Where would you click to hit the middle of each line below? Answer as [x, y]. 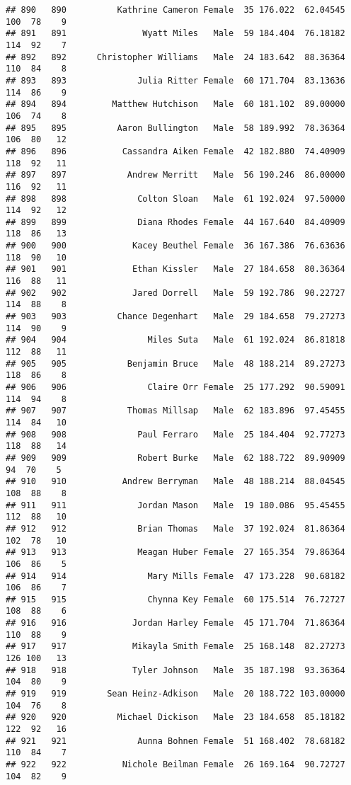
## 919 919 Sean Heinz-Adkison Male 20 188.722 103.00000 [175, 694]
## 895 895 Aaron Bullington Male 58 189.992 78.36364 [175, 128]
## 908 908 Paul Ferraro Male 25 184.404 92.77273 [175, 434]
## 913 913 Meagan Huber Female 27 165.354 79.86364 [175, 552]
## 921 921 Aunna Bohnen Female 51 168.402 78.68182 [175, 741]
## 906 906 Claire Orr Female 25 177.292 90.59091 [175, 387]
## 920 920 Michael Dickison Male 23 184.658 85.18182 [175, 717]
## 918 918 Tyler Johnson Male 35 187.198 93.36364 [175, 670]
